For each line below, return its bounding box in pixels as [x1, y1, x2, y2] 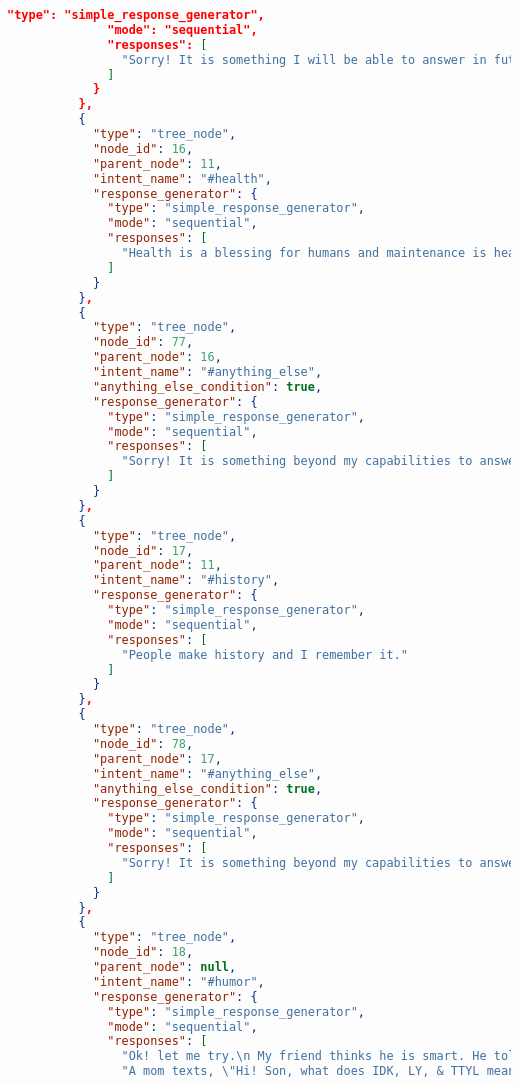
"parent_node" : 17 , [92, 751, 222, 766]
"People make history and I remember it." [121, 647, 408, 662]
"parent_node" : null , [92, 960, 237, 974]
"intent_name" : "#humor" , [92, 974, 265, 989]
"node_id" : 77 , [92, 335, 194, 350]
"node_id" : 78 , [92, 736, 194, 751]
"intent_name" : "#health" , [92, 171, 272, 186]
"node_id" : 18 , [92, 945, 194, 960]
